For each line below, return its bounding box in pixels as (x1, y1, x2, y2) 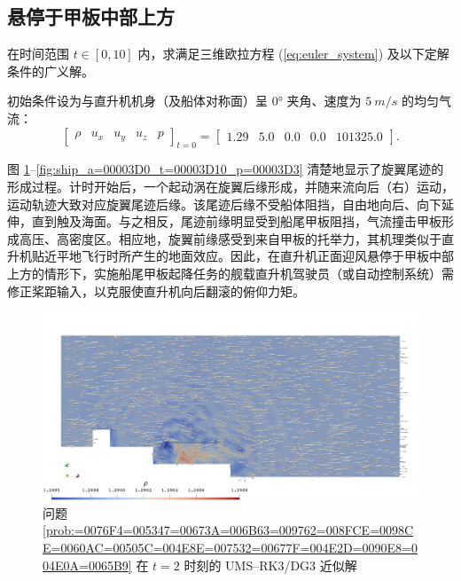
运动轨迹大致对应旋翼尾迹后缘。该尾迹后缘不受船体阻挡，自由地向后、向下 (7, 194, 441, 213)
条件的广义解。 (7, 61, 94, 80)
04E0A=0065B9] (43, 555, 132, 574)
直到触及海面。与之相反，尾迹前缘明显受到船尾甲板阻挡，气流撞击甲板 (31, 212, 441, 231)
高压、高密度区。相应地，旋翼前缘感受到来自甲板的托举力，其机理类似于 (19, 229, 441, 247)
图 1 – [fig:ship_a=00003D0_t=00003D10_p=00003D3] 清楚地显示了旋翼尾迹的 (7, 160, 444, 178)
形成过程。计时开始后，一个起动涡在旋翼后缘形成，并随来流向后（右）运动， (7, 177, 454, 195)
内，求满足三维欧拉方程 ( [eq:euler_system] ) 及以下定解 (137, 44, 449, 63)
